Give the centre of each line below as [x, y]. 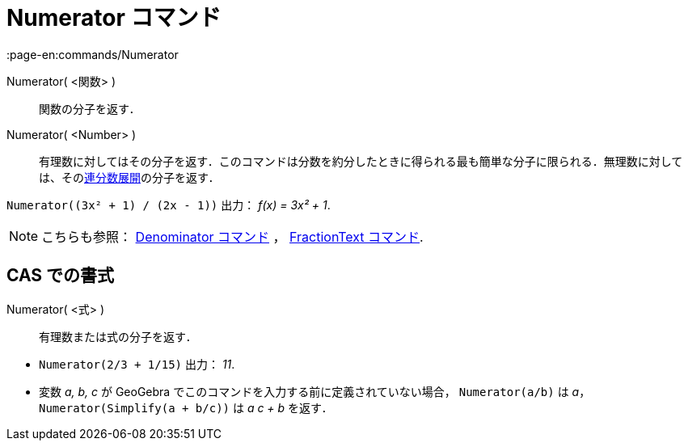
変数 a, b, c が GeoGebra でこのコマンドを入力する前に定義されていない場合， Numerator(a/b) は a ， [315, 391]
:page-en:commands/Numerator [93, 54]
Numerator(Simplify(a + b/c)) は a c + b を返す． [186, 407]
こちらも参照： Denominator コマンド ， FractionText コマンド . [232, 236]
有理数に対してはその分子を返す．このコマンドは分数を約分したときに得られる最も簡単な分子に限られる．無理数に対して [361, 161]
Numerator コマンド [114, 18]
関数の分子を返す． [90, 108]
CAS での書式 [61, 276]
